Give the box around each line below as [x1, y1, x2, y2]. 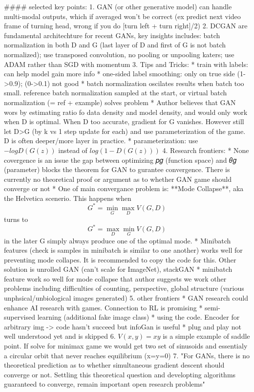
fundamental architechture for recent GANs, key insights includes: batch [4, 30, 220, 40]
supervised [4, 312, 35, 322]
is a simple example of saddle [163, 331, 250, 341]
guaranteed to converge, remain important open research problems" [4, 379, 205, 389]
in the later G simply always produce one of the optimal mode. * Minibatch [4, 235, 231, 245]
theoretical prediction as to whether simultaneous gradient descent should [4, 360, 225, 370]
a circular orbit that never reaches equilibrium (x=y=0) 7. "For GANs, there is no [4, 350, 250, 360]
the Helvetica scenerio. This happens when [4, 193, 131, 203]
